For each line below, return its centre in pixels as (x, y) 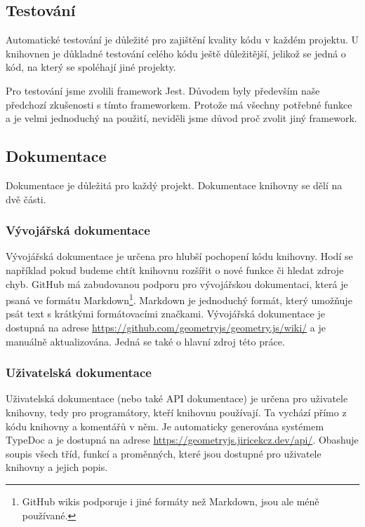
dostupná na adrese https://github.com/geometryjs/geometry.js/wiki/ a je (166, 327)
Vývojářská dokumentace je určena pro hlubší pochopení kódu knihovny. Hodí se (179, 256)
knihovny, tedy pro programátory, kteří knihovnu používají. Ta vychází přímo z (176, 412)
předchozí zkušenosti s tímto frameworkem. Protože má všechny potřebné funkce (179, 104)
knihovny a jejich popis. (57, 467)
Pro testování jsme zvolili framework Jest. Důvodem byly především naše (163, 90)
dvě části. (26, 199)
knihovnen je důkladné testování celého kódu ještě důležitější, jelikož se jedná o (176, 53)
